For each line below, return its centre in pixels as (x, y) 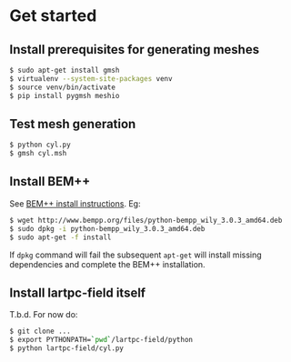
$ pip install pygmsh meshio (65, 96)
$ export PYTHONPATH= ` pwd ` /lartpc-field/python (101, 340)
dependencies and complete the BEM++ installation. (108, 264)
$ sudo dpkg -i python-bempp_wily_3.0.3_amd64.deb (107, 228)
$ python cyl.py (40, 145)
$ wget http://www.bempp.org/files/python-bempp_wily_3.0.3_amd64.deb (146, 220)
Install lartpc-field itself (78, 292)
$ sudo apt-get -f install (60, 237)
